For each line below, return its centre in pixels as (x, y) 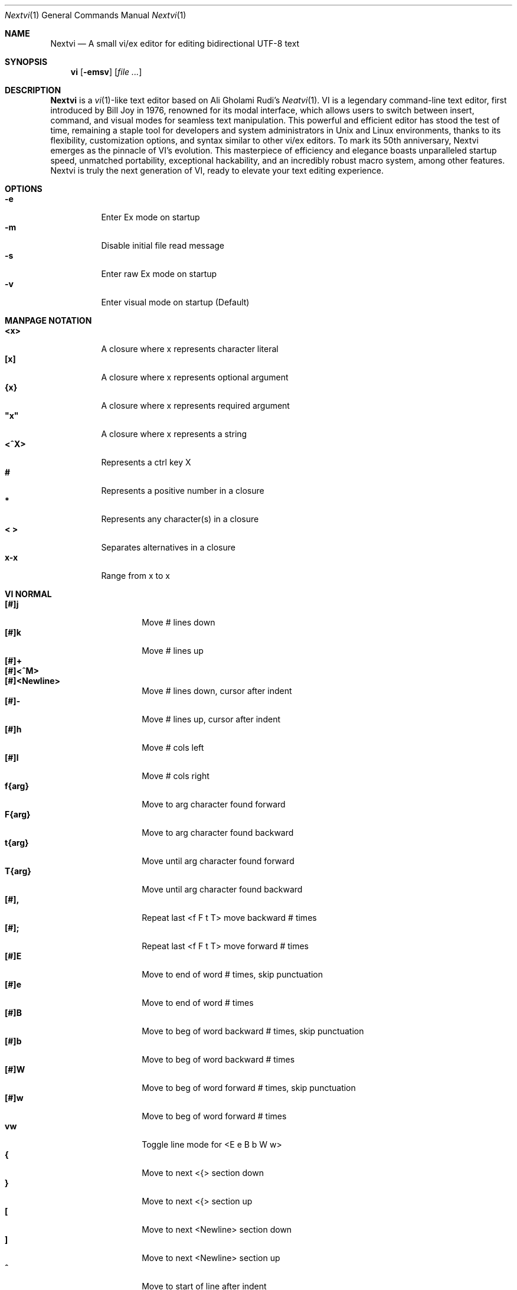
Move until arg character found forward (218, 861)
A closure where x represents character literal (190, 349)
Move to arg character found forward (214, 804)
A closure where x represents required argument (195, 405)
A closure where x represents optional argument (195, 377)
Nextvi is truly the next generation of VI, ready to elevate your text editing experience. (217, 170)
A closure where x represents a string (174, 434)
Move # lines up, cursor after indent (211, 719)
